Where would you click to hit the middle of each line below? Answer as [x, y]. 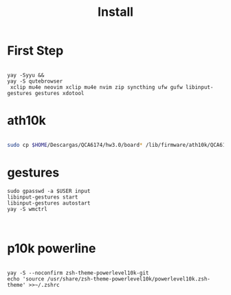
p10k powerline [52, 248]
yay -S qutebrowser [35, 81]
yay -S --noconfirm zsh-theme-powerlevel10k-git [78, 273]
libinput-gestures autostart [49, 203]
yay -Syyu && [26, 75]
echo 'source [26, 279]
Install [115, 12]
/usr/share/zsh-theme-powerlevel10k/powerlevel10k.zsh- [129, 279]
